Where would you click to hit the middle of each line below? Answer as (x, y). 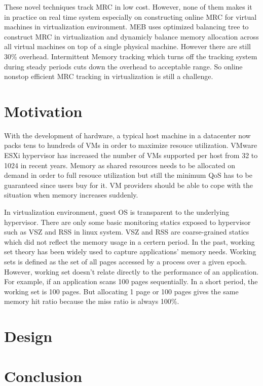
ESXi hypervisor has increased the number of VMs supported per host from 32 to (131, 155)
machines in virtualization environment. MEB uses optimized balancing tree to (126, 27)
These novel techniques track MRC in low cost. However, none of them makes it (128, 7)
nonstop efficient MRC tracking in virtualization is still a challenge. (109, 76)
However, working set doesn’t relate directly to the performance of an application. (131, 271)
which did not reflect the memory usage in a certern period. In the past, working (129, 241)
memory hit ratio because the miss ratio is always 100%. (92, 301)
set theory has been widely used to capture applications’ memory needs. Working (130, 252)
